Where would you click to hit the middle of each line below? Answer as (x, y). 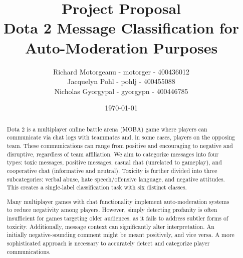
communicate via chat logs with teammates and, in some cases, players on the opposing (121, 137)
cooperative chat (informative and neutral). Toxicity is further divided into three (112, 170)
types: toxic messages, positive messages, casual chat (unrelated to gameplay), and (114, 162)
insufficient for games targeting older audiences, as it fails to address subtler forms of (117, 218)
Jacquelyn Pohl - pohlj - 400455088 (121, 81)
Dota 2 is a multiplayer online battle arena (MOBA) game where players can (107, 129)
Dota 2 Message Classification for (121, 28)
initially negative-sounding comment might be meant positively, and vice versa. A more (120, 235)
